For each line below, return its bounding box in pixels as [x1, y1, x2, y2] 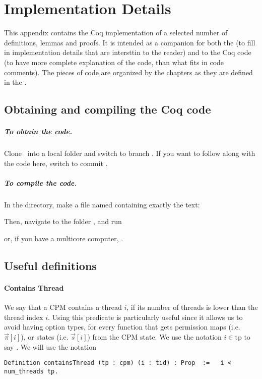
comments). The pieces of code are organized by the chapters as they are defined [4, 67, 253, 77]
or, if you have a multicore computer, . [4, 233, 123, 243]
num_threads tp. [4, 367, 58, 375]
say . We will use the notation [4, 341, 96, 352]
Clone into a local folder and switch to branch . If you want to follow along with [4, 148, 255, 158]
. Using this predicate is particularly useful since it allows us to [47, 311, 243, 322]
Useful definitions [4, 257, 97, 273]
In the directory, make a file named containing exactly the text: [4, 199, 200, 209]
